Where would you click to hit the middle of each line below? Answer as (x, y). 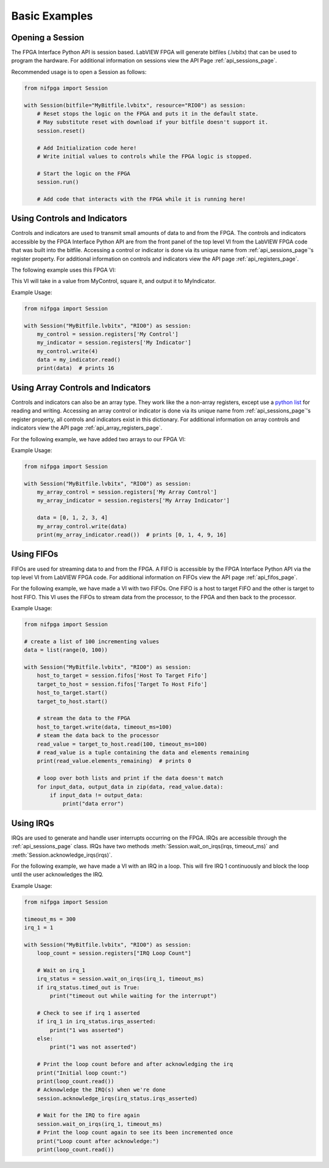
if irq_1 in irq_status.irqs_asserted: (97, 1022)
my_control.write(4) (68, 351)
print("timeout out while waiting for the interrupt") (133, 996)
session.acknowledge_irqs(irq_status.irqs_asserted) (117, 1098)
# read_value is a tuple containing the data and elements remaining (143, 752)
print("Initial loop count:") (82, 1073)
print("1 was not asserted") (93, 1047)
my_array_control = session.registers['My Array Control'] (127, 492)
